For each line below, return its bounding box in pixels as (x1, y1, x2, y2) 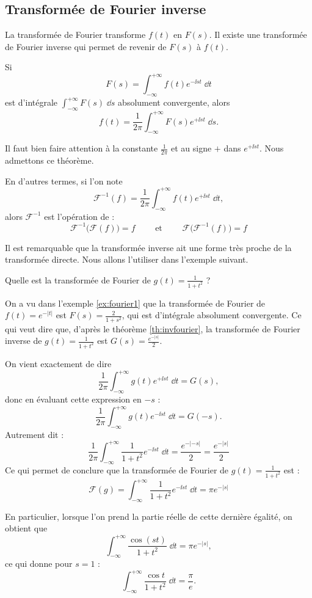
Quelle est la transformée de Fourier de (5, 273, 151, 286)
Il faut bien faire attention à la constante (5, 142, 158, 155)
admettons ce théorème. (5, 154, 94, 167)
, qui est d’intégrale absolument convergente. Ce (122, 308, 302, 321)
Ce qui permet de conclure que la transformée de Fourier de (5, 463, 229, 476)
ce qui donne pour (5, 557, 73, 570)
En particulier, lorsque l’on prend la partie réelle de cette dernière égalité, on (5, 509, 292, 522)
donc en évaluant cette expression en (5, 392, 142, 405)
